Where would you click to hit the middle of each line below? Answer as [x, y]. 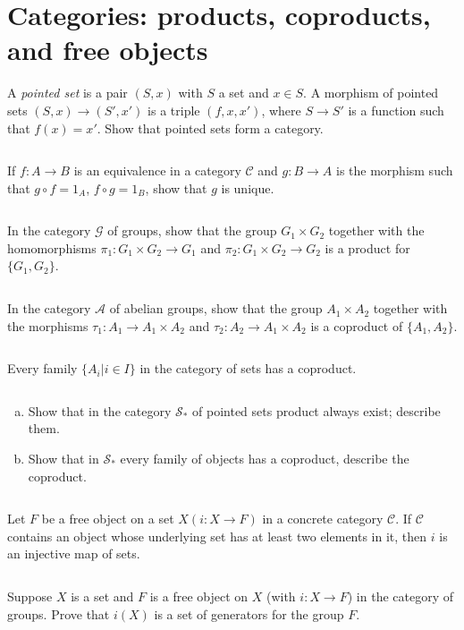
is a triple [174, 110]
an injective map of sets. [74, 553]
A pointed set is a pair [67, 93]
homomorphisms [52, 247]
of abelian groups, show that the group [216, 308]
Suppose [30, 596]
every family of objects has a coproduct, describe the [265, 459]
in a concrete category [323, 519]
